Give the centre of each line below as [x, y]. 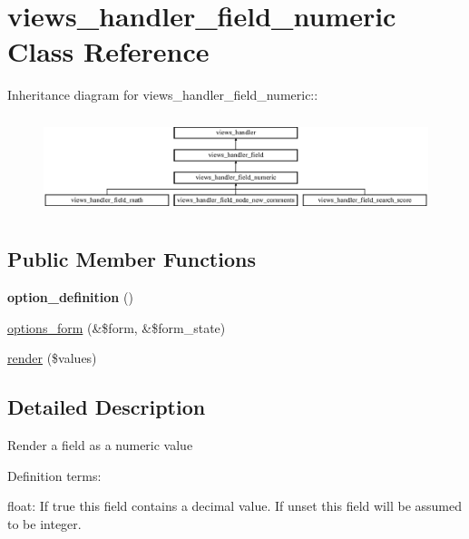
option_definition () [70, 297]
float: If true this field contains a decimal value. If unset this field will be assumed [234, 506]
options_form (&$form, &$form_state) [117, 327]
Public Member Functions [132, 259]
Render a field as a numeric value [100, 445]
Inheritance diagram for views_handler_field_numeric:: [163, 95]
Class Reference [108, 51]
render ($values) [52, 358]
